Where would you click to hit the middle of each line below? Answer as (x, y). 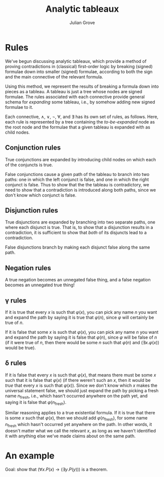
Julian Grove (82, 23)
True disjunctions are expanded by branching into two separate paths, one (80, 222)
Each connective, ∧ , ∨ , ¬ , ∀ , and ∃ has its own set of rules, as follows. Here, (82, 117)
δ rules (16, 363)
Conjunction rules (33, 148)
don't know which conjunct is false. (41, 195)
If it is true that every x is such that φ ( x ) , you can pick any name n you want (81, 312)
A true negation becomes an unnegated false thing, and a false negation (78, 280)
